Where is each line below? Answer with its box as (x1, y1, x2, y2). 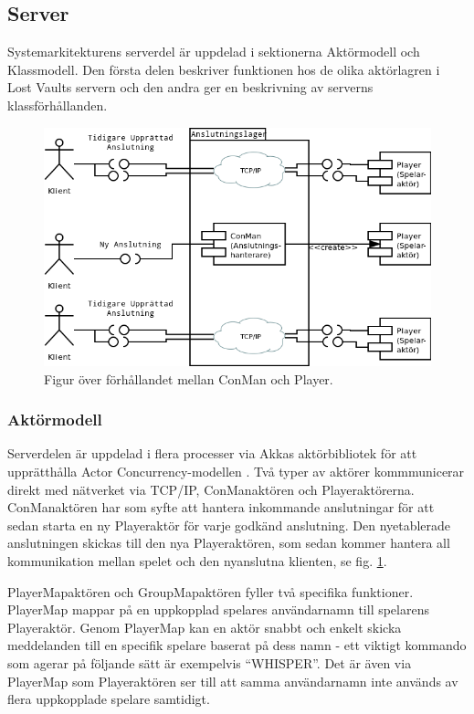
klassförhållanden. (7, 95, 108, 114)
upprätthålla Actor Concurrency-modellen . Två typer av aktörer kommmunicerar (7, 462, 465, 480)
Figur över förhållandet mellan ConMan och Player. (44, 369, 333, 388)
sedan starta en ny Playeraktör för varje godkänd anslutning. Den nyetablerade (7, 515, 451, 534)
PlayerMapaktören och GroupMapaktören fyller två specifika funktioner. (7, 582, 414, 601)
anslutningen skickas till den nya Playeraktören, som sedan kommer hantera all (7, 533, 450, 552)
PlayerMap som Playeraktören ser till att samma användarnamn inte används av (7, 671, 458, 690)
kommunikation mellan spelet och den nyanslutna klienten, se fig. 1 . (7, 551, 387, 570)
